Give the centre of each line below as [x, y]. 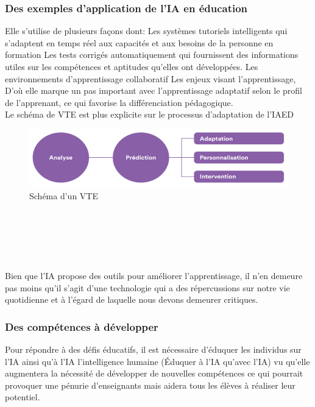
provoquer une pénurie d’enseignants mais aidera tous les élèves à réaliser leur [150, 385]
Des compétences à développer [82, 326]
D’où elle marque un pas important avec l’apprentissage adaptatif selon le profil [154, 90]
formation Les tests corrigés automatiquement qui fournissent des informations [152, 55]
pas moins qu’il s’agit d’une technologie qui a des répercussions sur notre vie [147, 287]
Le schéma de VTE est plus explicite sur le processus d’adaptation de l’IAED [149, 114]
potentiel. [23, 397]
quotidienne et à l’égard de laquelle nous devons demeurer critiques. [132, 299]
